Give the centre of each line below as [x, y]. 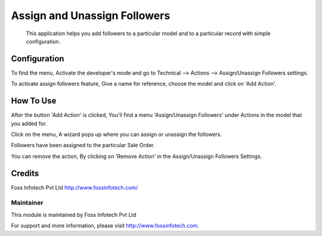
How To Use [34, 101]
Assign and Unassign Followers [91, 15]
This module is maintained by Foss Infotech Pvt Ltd [74, 215]
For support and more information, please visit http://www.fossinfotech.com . [105, 226]
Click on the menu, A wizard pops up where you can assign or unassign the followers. [116, 134]
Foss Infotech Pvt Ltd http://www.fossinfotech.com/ [75, 187]
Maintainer [27, 203]
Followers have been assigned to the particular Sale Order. [83, 145]
